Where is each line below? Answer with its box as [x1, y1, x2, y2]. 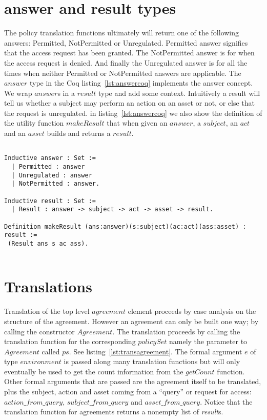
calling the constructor [4, 326, 75, 336]
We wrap [4, 87, 32, 98]
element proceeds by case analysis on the [128, 306, 256, 316]
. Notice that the [200, 396, 253, 407]
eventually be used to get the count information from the [4, 366, 183, 376]
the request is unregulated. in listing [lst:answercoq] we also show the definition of [4, 107, 262, 118]
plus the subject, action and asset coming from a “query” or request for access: [4, 386, 252, 397]
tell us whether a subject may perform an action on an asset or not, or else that [4, 97, 255, 108]
